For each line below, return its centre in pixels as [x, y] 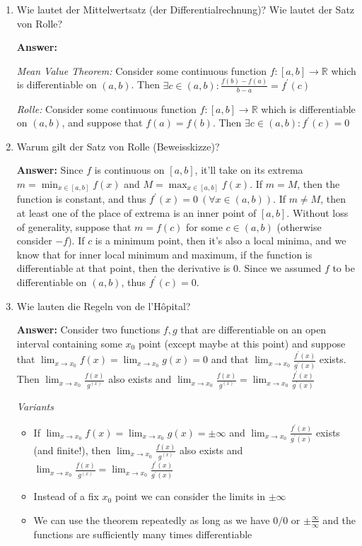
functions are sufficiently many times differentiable [143, 534]
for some [204, 226]
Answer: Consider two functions [88, 330]
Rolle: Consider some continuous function [106, 108]
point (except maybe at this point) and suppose [242, 343]
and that [230, 359]
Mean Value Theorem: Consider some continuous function [142, 70]
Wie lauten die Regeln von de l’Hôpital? [104, 305]
